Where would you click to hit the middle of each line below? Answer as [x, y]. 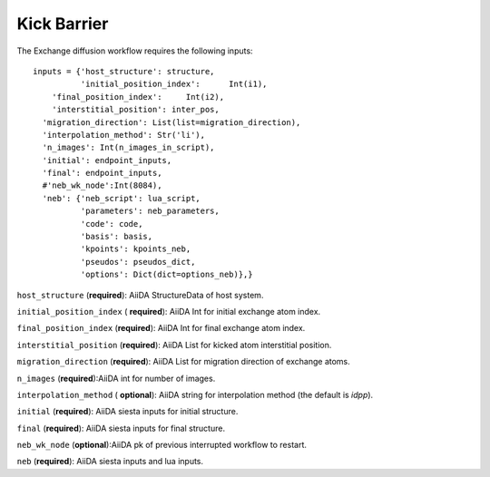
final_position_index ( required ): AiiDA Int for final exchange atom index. [161, 328]
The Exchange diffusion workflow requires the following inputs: [135, 51]
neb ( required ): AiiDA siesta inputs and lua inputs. [110, 462]
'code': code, [112, 224]
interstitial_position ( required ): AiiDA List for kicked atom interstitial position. [174, 345]
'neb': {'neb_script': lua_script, [122, 198]
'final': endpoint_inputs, [102, 173]
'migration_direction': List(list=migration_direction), [171, 122]
